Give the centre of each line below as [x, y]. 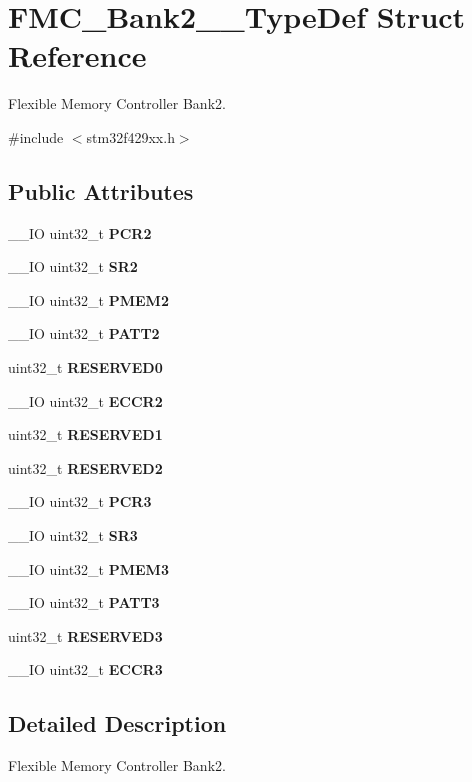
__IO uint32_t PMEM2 [88, 299]
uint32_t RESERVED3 [85, 635]
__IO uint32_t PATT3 [84, 602]
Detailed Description [117, 723]
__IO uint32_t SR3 [73, 535]
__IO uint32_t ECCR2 [85, 400]
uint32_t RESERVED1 [85, 434]
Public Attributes [101, 190]
